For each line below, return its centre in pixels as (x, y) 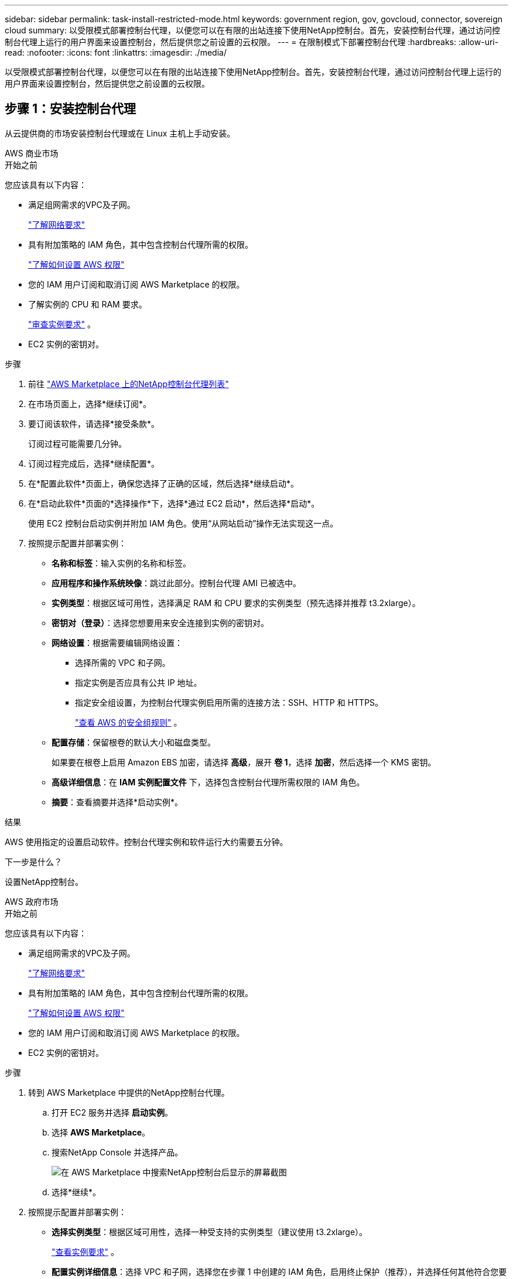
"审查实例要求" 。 (62, 324)
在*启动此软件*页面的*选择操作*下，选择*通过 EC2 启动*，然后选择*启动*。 (174, 503)
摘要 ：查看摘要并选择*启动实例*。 (117, 802)
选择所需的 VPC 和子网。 (123, 662)
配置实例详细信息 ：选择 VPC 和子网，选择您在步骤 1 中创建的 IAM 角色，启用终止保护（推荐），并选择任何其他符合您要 (279, 1271)
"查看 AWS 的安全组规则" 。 (129, 722)
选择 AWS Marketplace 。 (101, 1132)
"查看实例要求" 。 (85, 1251)
